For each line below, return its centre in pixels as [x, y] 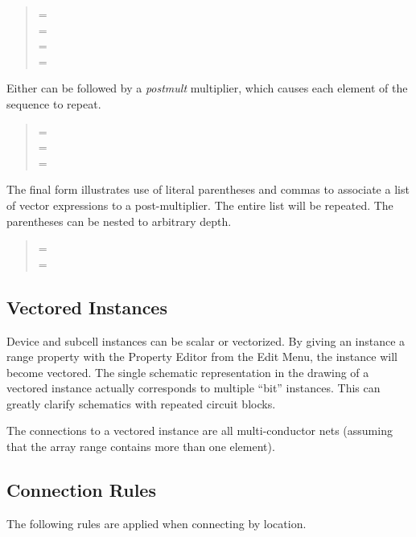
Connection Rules [81, 490]
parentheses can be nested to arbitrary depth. [119, 221]
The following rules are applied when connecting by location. [157, 523]
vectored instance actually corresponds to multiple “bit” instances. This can [194, 388]
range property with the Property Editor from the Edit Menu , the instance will [202, 357]
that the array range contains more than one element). [141, 447]
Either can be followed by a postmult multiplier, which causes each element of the [207, 88]
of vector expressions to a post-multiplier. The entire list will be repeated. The [200, 205]
